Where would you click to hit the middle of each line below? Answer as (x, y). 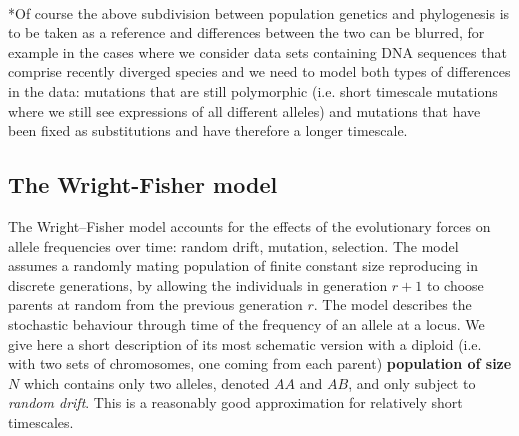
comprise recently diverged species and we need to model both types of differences (259, 71)
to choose (455, 284)
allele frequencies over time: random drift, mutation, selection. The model (233, 245)
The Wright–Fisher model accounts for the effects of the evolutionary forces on (249, 225)
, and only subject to (412, 382)
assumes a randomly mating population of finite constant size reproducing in (243, 265)
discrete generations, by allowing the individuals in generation (198, 284)
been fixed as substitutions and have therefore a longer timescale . (208, 130)
